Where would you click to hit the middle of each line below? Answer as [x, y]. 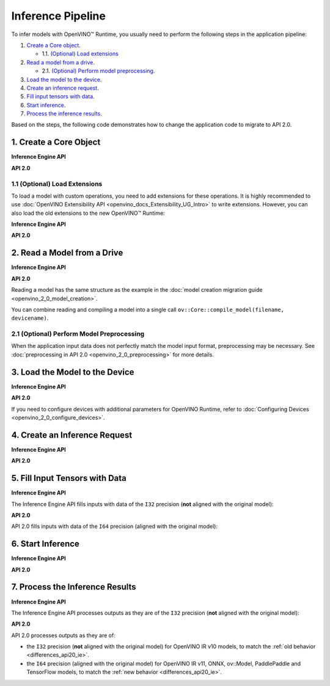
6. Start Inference [45, 544]
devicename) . [30, 318]
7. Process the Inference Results [74, 587]
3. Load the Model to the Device [73, 372]
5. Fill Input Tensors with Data [69, 478]
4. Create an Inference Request [72, 435]
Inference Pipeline [59, 16]
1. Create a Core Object [56, 143]
